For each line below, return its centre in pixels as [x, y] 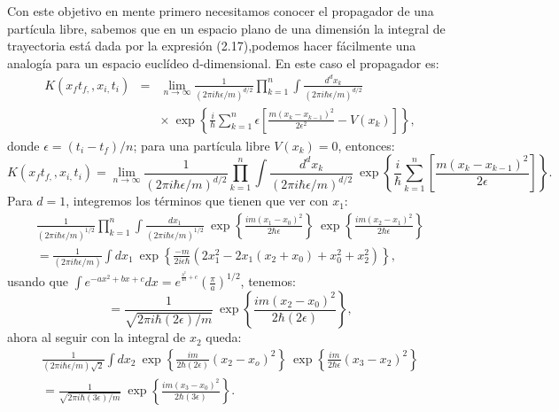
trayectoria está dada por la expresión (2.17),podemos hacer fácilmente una [212, 46]
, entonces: [366, 145]
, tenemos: [268, 281]
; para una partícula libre [202, 145]
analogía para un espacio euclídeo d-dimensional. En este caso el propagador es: [223, 62]
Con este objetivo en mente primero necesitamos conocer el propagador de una [221, 11]
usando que [38, 281]
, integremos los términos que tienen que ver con [197, 201]
